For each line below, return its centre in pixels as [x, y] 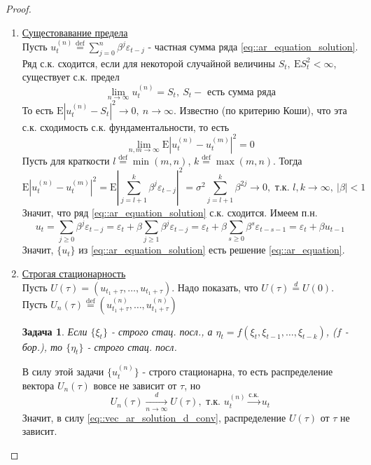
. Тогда [288, 160]
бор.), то [42, 346]
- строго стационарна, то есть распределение [238, 372]
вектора [38, 385]
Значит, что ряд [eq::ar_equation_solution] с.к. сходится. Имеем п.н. [170, 212]
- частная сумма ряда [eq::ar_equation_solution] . [253, 46]
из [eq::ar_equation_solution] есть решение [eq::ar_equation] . [212, 250]
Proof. [19, 8]
